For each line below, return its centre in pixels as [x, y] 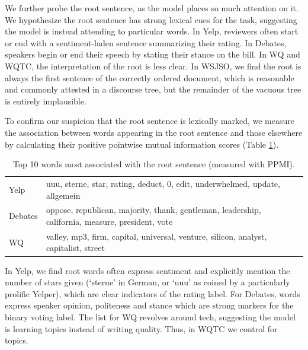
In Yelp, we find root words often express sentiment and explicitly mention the [147, 270]
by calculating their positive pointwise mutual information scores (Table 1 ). [142, 144]
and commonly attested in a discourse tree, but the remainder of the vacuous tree [153, 89]
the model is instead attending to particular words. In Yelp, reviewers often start [152, 31]
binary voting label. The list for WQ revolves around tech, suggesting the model [150, 316]
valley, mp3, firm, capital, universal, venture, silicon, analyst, [156, 236]
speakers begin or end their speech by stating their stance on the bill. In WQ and [153, 54]
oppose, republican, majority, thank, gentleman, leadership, [153, 210]
